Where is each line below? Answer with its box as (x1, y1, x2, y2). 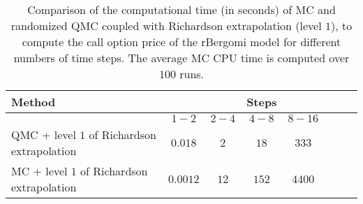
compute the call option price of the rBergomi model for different (22, 34, 341, 50)
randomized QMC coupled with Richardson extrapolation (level (10, 17, 322, 34)
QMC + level (11, 126, 76, 143)
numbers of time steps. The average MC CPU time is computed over (13, 50, 350, 66)
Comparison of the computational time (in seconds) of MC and (27, 1, 336, 17)
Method (11, 94, 56, 110)
